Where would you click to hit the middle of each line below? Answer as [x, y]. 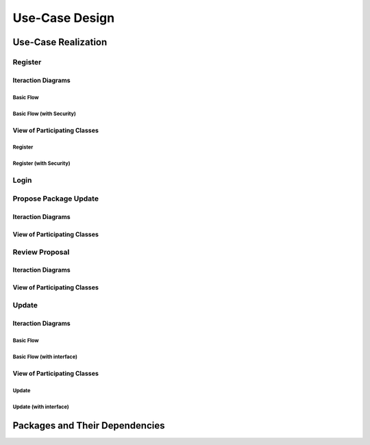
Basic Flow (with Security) [45, 114]
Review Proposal [41, 252]
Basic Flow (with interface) [45, 357]
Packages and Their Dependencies [89, 425]
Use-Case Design [64, 18]
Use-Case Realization [60, 42]
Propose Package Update [56, 199]
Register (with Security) [41, 164]
